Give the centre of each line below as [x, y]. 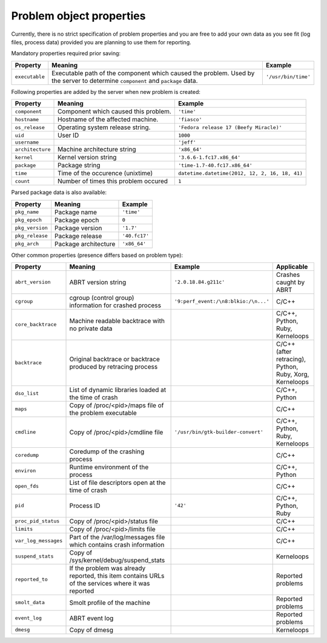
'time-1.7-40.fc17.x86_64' [215, 165]
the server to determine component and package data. [125, 81]
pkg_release [31, 236]
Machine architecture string [97, 150]
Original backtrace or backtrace [114, 359]
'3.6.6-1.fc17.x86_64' [209, 157]
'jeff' [187, 142]
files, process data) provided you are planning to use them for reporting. [101, 42]
